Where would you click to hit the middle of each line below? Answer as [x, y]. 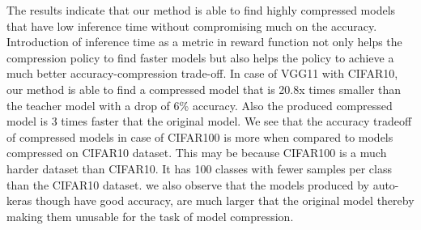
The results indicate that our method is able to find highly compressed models [201, 10]
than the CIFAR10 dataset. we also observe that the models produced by [188, 184]
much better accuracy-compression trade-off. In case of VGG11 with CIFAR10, [202, 73]
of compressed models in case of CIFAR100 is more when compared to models [200, 136]
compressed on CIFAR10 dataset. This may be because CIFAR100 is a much [197, 153]
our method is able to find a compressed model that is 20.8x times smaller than [204, 89]
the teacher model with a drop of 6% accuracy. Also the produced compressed [200, 105]
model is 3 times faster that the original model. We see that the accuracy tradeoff [209, 121]
